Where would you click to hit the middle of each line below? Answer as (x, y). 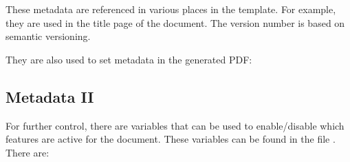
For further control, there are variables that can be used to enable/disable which (175, 125)
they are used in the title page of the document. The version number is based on (175, 22)
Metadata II (50, 96)
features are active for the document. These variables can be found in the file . (171, 139)
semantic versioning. (48, 36)
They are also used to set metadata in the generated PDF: (129, 59)
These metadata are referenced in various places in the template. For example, (171, 9)
